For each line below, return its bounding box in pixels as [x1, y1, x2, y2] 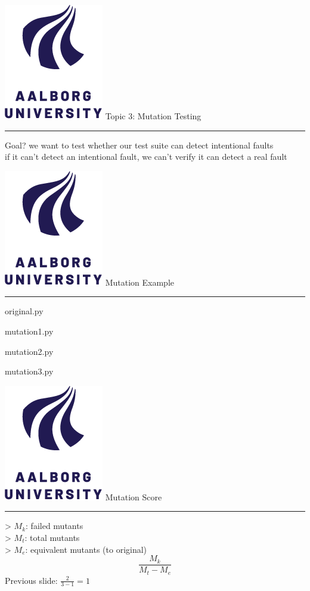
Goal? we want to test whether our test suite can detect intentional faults [5, 138, 274, 151]
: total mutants [24, 531, 80, 543]
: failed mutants [26, 519, 83, 532]
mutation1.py [5, 324, 54, 337]
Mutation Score [105, 490, 162, 503]
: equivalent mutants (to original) [25, 543, 147, 555]
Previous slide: [5, 574, 58, 586]
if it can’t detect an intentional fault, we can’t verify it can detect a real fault [5, 150, 287, 163]
